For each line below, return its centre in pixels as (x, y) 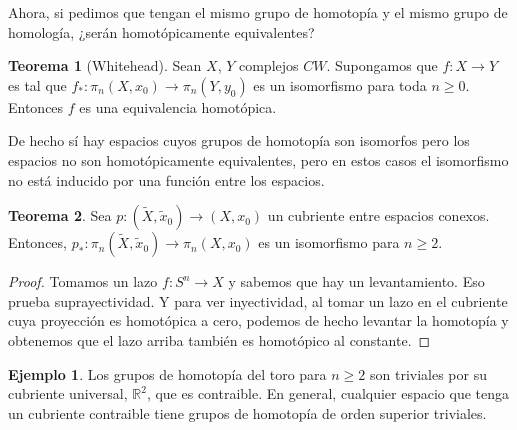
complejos (268, 65)
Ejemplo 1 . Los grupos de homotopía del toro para (167, 373)
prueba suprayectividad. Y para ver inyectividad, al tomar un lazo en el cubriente (258, 300)
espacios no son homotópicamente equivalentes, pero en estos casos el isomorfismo (258, 159)
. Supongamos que (382, 65)
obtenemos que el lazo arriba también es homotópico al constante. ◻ (219, 339)
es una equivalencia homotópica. (178, 106)
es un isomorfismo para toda (340, 84)
